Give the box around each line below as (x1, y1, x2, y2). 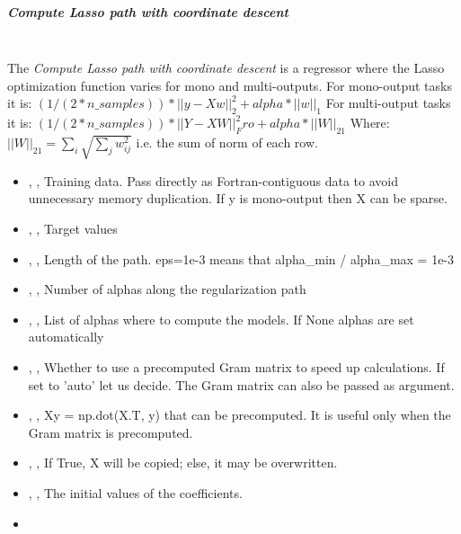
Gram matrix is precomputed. (28, 423, 193, 441)
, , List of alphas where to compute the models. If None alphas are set (28, 309, 414, 328)
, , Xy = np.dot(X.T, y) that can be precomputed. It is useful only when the (28, 405, 451, 424)
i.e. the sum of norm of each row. (136, 132, 318, 151)
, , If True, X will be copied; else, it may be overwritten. (28, 453, 338, 472)
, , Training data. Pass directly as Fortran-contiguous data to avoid (28, 171, 398, 190)
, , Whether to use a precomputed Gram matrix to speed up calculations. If (28, 358, 445, 377)
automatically (28, 327, 104, 346)
